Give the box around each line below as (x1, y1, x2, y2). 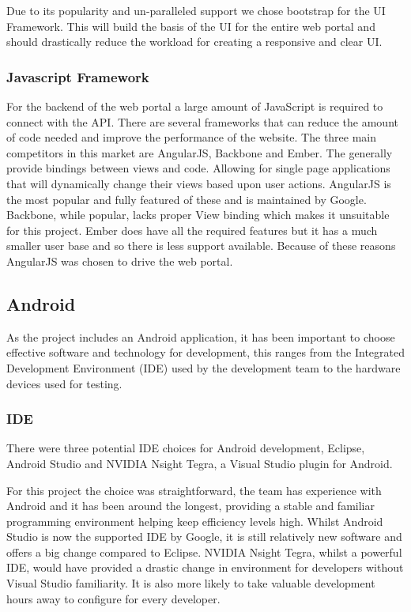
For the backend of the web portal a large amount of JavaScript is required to (6, 98, 383, 114)
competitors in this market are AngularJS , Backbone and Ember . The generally (6, 144, 393, 161)
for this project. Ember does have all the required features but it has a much (6, 221, 378, 238)
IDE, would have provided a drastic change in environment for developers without (6, 559, 404, 576)
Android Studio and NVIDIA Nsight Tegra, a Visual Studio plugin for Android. (6, 455, 393, 471)
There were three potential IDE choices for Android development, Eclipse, (6, 440, 365, 456)
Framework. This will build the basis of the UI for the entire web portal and (6, 17, 375, 34)
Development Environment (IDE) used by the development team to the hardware (6, 359, 401, 376)
